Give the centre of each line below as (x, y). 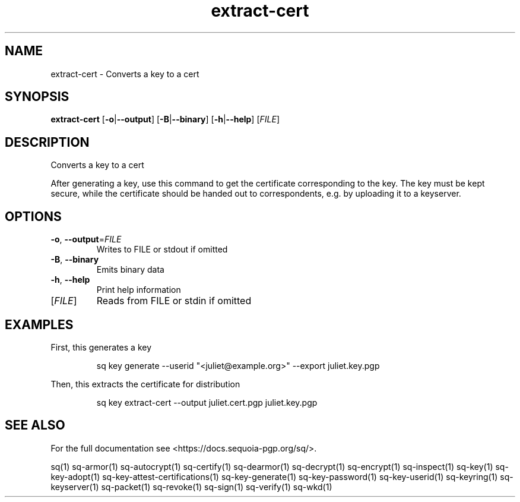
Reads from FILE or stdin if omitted (174, 301)
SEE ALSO (35, 425)
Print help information (139, 290)
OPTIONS (33, 216)
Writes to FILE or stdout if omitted (162, 250)
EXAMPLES (39, 324)
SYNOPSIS (37, 97)
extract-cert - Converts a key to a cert (125, 74)
